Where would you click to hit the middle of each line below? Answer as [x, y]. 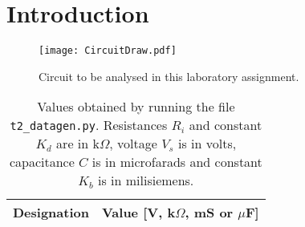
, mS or [209, 213]
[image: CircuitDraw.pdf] [108, 51]
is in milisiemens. [146, 180]
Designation [51, 213]
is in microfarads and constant [177, 162]
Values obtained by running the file [136, 107]
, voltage [133, 144]
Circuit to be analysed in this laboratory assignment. [169, 76]
